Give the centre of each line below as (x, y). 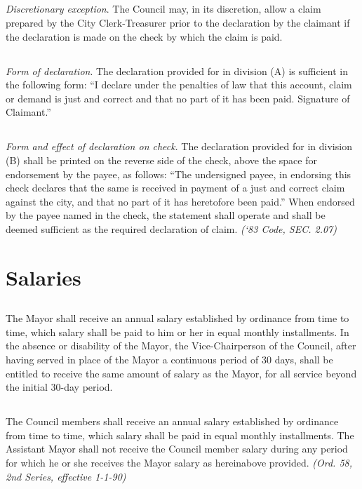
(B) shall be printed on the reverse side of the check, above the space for (161, 160)
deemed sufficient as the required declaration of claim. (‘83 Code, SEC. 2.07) (171, 228)
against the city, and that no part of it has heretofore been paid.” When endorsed (180, 201)
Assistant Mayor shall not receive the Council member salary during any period (177, 449)
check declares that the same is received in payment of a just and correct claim (175, 188)
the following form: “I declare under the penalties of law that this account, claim (179, 85)
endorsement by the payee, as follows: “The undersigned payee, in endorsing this (179, 174)
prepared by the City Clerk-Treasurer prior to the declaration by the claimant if (178, 22)
